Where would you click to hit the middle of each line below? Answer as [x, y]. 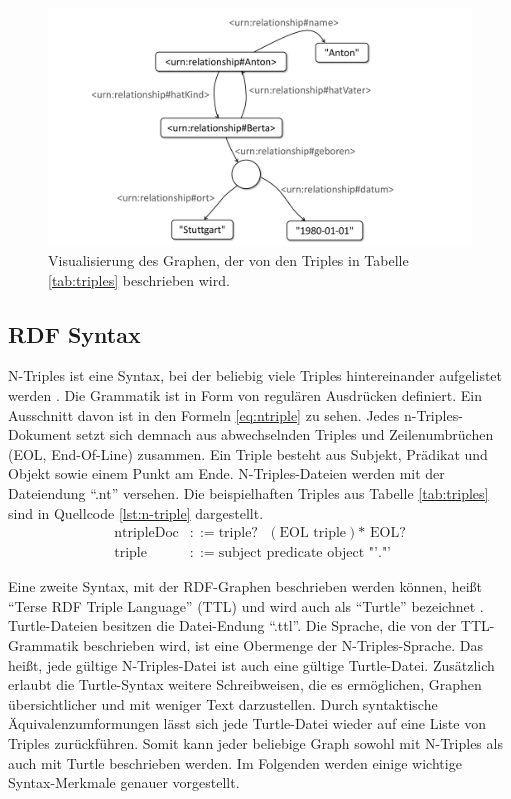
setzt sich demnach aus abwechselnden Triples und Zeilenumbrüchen [285, 434]
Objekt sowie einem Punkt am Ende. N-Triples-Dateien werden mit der [226, 473]
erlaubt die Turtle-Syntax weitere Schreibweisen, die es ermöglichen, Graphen [245, 684]
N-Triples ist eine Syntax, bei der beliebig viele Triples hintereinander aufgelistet [255, 375]
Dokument [40, 434]
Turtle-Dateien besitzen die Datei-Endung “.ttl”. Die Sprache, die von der [232, 625]
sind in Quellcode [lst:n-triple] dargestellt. [136, 512]
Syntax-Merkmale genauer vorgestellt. [124, 782]
